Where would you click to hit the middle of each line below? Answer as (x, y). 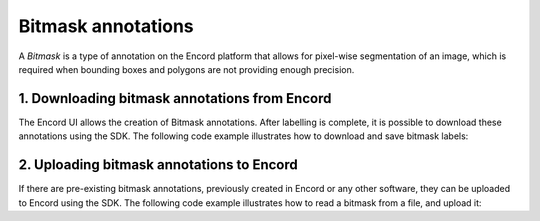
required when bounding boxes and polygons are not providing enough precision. (186, 69)
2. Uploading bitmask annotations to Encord (158, 165)
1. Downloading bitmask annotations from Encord (175, 98)
